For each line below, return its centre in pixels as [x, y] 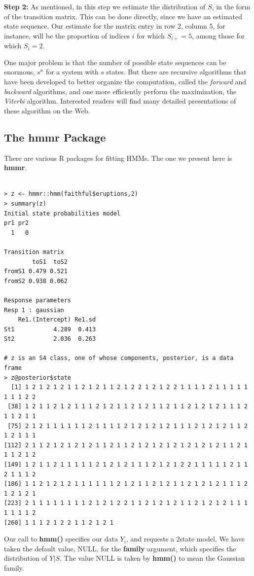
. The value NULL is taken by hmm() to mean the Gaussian [152, 558]
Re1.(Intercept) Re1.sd [57, 320]
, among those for [218, 35]
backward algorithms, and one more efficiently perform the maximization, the [120, 91]
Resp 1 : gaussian [34, 310]
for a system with [72, 72]
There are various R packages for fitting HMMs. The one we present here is [118, 158]
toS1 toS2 [50, 262]
